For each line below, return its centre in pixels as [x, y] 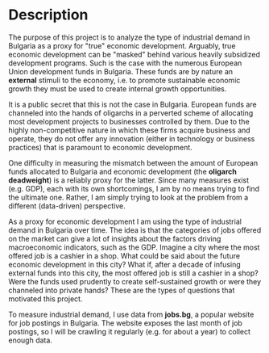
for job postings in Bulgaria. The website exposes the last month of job [126, 323]
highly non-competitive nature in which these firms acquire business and [130, 130]
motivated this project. [46, 298]
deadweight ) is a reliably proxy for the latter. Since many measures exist [129, 180]
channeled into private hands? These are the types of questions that [122, 290]
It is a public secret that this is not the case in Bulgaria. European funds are [132, 104]
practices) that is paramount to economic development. [101, 147]
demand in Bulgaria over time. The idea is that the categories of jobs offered [135, 230]
